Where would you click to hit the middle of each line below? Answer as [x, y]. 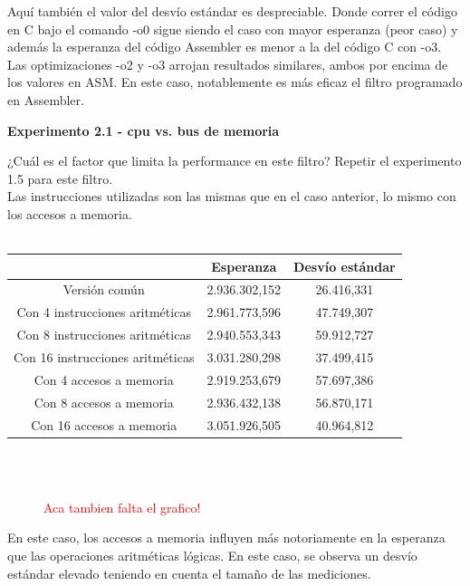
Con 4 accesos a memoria [104, 379]
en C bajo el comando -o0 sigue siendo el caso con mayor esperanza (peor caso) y [233, 29]
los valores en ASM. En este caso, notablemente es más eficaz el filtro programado [235, 82]
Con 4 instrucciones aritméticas [104, 312]
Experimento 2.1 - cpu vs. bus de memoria [144, 130]
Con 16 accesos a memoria [104, 424]
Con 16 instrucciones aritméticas [104, 357]
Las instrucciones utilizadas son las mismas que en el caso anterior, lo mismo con [232, 196]
